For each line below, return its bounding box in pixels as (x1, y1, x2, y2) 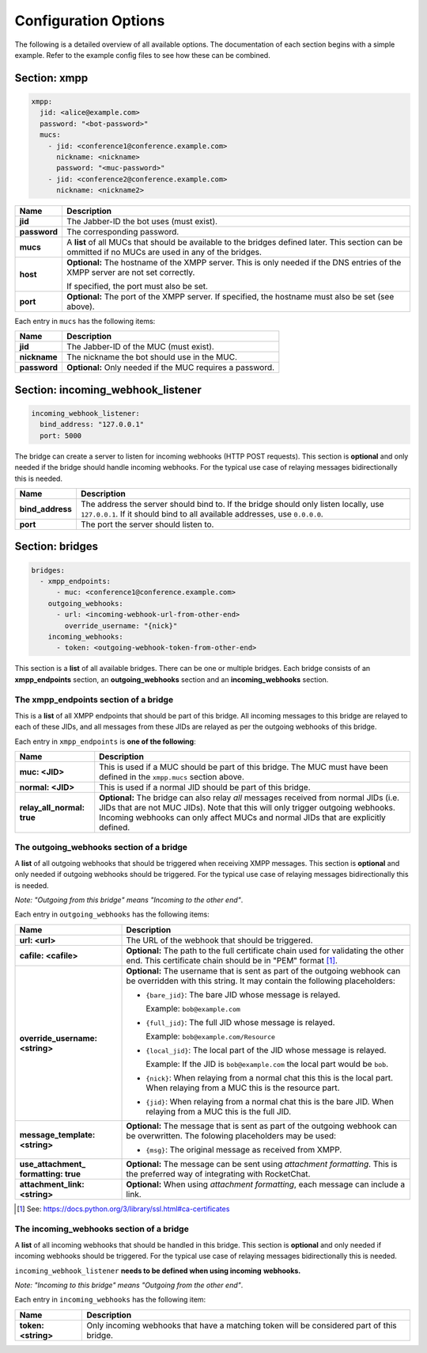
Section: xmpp (14, 71, 89, 85)
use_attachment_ (19, 1158, 86, 1169)
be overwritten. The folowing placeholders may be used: (126, 1130, 336, 1141)
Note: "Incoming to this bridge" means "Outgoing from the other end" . (14, 1280, 244, 1290)
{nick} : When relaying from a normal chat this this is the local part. (145, 1072, 394, 1083)
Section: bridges (14, 539, 99, 554)
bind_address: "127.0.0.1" (40, 420, 145, 429)
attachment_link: (19, 1179, 85, 1190)
